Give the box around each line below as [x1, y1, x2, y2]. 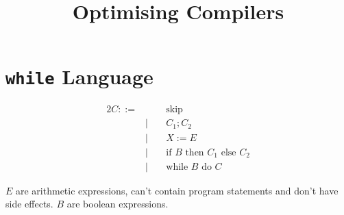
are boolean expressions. [66, 197, 169, 211]
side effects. [5, 197, 53, 211]
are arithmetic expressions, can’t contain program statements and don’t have [16, 183, 339, 197]
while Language [5, 62, 153, 90]
